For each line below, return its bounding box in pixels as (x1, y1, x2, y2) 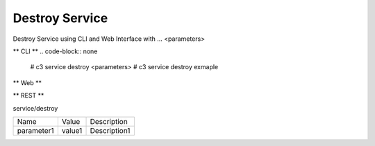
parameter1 (17, 125, 54, 135)
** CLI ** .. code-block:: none (12, 47, 98, 55)
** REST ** (12, 91, 44, 100)
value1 (61, 125, 83, 135)
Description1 (90, 125, 131, 135)
